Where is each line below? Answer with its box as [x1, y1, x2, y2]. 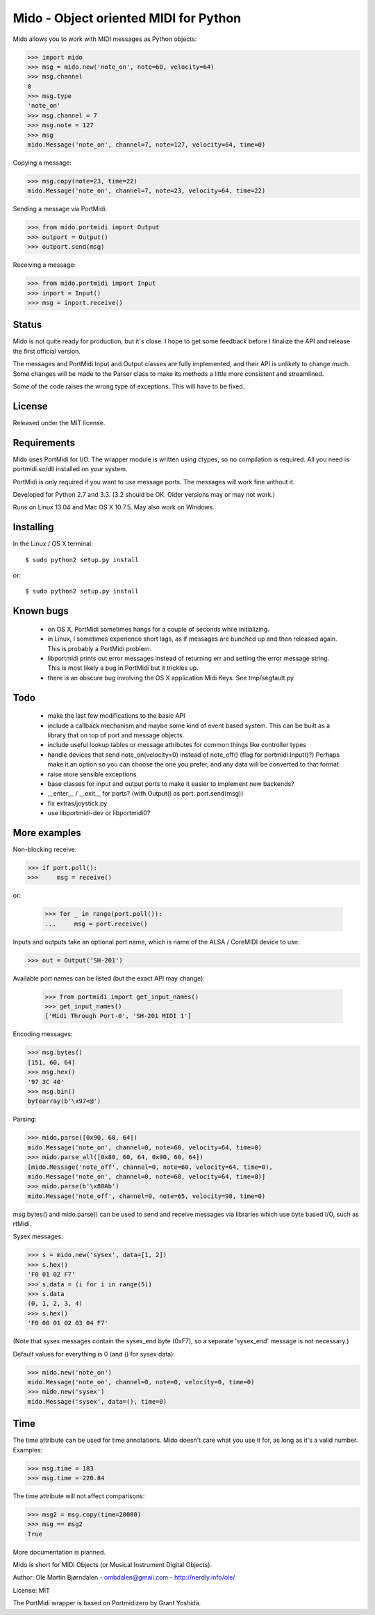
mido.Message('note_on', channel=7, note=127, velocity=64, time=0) [27, 141, 266, 149]
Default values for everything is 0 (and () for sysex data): [12, 1350, 175, 1358]
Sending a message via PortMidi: [12, 205, 108, 213]
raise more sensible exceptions [47, 770, 137, 778]
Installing [12, 521, 55, 533]
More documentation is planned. [12, 1548, 106, 1556]
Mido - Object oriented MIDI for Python [12, 10, 242, 26]
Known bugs [12, 605, 69, 617]
